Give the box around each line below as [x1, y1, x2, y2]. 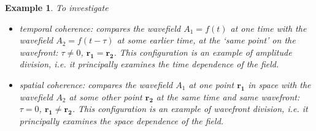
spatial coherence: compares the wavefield [19, 78, 173, 91]
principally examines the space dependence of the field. [19, 114, 224, 127]
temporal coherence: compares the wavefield [19, 21, 181, 34]
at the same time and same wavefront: [156, 90, 300, 103]
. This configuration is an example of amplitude [114, 45, 292, 58]
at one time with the [230, 21, 307, 34]
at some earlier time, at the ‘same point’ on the [117, 34, 296, 47]
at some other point [69, 90, 142, 103]
